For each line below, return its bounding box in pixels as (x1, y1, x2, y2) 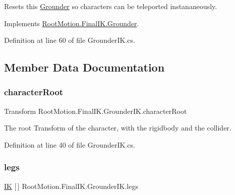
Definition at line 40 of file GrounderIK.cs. (4, 139, 135, 150)
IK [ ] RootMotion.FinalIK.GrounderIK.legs (4, 180, 138, 191)
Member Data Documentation (4, 59, 165, 75)
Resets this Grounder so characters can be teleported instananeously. (4, 1, 217, 11)
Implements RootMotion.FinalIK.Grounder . (4, 18, 139, 28)
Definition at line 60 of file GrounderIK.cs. (4, 35, 135, 45)
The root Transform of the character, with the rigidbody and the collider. (4, 122, 231, 133)
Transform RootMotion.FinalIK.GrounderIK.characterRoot (4, 105, 187, 116)
